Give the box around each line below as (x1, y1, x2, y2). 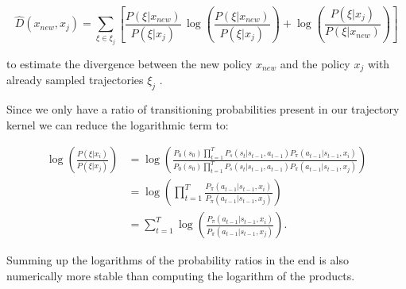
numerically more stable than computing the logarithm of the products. (6, 267, 355, 283)
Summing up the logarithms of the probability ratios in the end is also (6, 252, 349, 268)
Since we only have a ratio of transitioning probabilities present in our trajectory (6, 101, 400, 117)
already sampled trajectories (6, 71, 144, 88)
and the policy (280, 55, 350, 71)
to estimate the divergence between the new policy (6, 55, 253, 71)
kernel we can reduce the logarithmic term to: (6, 116, 229, 133)
